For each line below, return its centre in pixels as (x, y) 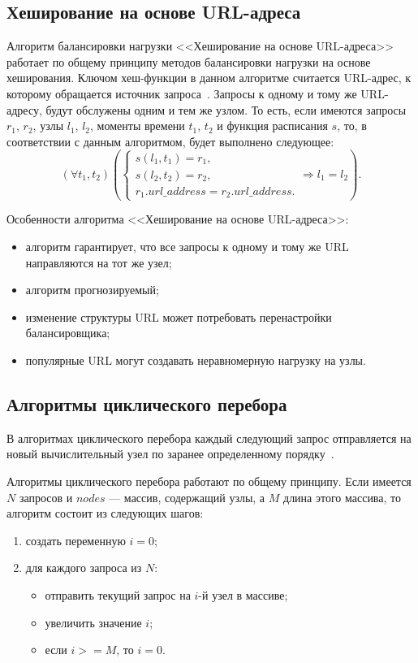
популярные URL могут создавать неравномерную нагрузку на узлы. (196, 360)
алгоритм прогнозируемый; (92, 290)
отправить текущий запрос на (118, 595)
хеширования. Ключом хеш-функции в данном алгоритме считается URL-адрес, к (209, 78)
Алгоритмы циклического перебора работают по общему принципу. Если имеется (209, 481)
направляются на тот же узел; (99, 262)
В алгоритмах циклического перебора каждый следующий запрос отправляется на (209, 438)
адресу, (24, 109)
